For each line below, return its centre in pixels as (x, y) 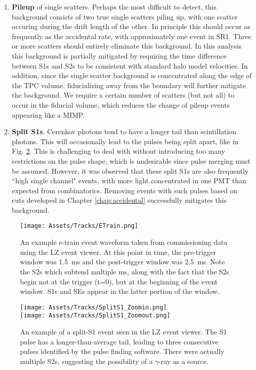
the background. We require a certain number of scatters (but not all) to (123, 95)
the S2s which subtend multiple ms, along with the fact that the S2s (125, 271)
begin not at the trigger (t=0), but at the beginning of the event (119, 281)
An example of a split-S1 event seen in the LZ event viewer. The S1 (123, 331)
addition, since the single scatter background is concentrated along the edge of (132, 75)
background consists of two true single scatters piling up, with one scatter (125, 16)
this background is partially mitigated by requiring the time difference (119, 55)
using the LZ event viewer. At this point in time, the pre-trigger (118, 252)
